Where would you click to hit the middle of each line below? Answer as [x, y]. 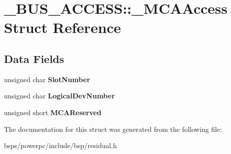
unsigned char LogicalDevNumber [60, 96]
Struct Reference [63, 27]
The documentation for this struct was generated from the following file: [113, 129]
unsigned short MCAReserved [53, 112]
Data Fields [34, 58]
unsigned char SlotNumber [47, 79]
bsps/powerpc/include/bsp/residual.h [61, 145]
